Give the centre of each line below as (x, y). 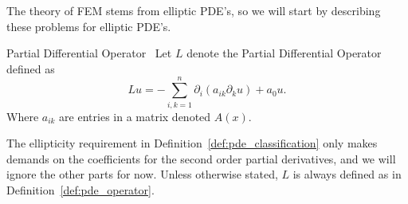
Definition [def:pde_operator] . (80, 189)
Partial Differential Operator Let (89, 53)
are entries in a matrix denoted (135, 116)
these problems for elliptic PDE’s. (89, 26)
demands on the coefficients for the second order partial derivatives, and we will (201, 158)
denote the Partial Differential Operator (284, 53)
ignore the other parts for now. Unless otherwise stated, (142, 174)
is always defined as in (347, 174)
